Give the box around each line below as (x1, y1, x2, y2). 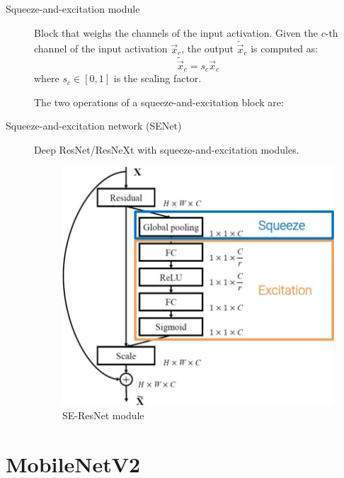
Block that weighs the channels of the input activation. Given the (34, 25, 319, 40)
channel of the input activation (34, 41, 168, 56)
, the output (181, 41, 234, 56)
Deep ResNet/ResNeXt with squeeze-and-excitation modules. (34, 142, 299, 157)
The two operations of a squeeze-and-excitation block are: (34, 94, 284, 109)
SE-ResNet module (62, 407, 144, 422)
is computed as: (251, 41, 319, 56)
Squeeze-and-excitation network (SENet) (6, 118, 182, 133)
